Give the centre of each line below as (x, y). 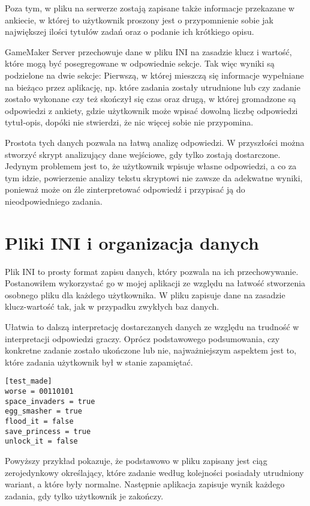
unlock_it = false (41, 441)
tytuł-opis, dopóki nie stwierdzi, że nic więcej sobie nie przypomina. (129, 122)
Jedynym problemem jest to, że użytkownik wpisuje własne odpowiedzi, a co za (151, 166)
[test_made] (28, 381)
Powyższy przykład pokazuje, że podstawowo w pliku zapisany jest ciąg (136, 460)
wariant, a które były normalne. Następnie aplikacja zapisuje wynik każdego (145, 484)
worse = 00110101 (39, 392)
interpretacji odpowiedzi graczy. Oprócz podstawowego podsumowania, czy (142, 338)
